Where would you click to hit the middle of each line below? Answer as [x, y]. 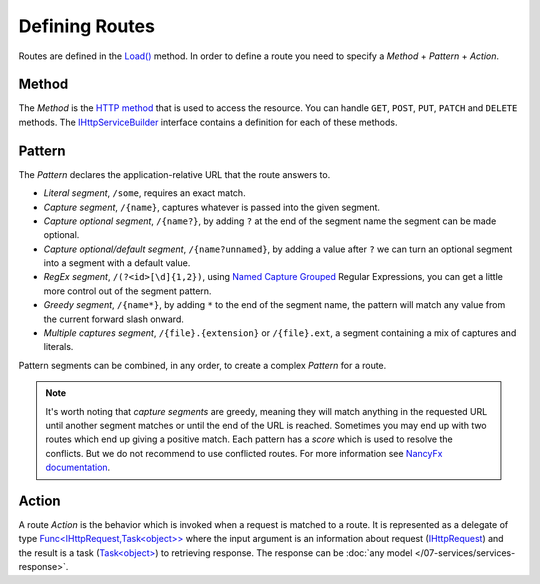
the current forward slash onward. [114, 319]
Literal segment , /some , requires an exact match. [144, 193]
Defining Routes [86, 26]
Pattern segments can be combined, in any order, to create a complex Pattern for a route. [202, 365]
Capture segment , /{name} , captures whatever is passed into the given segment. [211, 207]
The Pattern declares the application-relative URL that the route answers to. [174, 174]
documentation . [78, 467]
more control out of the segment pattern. [127, 291]
